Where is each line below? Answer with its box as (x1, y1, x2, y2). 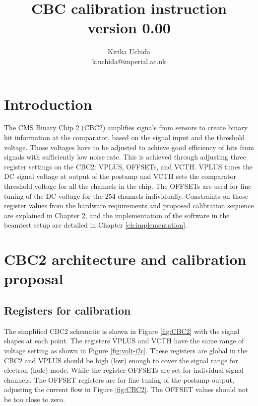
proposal (4, 268, 64, 289)
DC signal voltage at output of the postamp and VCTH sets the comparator (4, 171, 237, 181)
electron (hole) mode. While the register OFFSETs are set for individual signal (4, 365, 244, 375)
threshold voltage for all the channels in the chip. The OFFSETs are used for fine (4, 181, 252, 191)
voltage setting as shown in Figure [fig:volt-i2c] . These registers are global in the (4, 345, 248, 355)
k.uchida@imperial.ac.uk (92, 56, 166, 66)
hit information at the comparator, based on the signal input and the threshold (4, 132, 245, 143)
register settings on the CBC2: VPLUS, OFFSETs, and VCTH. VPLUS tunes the (4, 161, 253, 171)
